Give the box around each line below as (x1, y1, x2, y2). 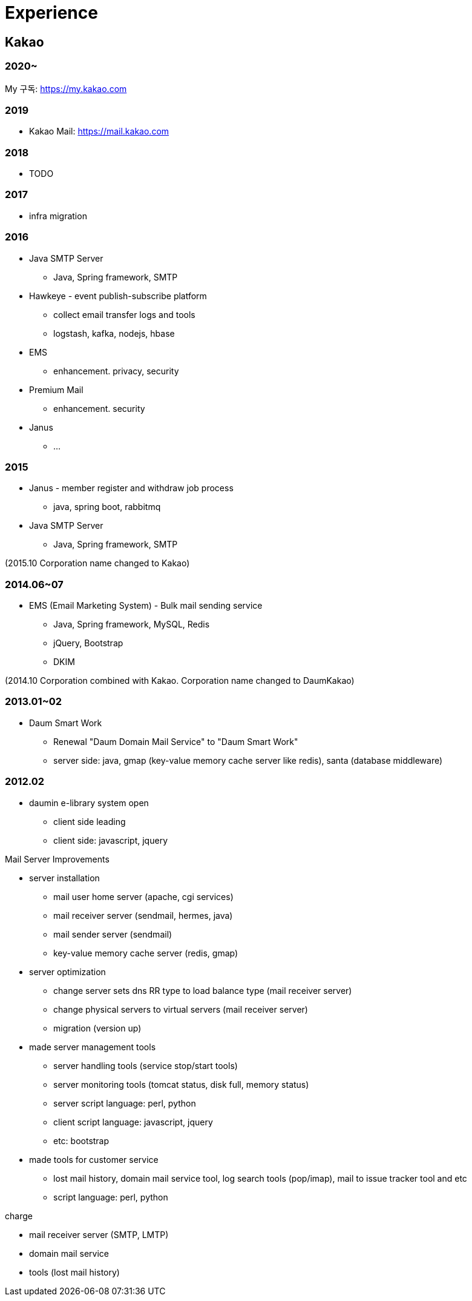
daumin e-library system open (29, 797, 149, 808)
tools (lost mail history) (29, 1266, 120, 1277)
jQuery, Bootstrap (53, 638, 123, 649)
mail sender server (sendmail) (53, 929, 172, 939)
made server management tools (29, 1041, 156, 1052)
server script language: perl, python (53, 1097, 196, 1108)
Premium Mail (29, 384, 84, 395)
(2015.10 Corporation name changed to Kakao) (5, 558, 190, 569)
